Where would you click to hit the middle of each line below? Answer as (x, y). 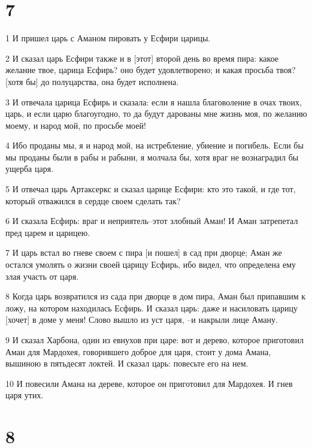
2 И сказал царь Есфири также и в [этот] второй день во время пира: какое (142, 58)
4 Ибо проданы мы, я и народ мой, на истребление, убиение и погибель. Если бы (155, 145)
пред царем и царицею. (48, 232)
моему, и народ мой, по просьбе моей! (76, 125)
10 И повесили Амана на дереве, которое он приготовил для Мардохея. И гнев (149, 383)
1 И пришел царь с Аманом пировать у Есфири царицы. (108, 38)
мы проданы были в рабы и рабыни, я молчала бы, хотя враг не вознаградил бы (152, 157)
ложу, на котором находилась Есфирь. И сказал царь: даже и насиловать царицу (152, 308)
